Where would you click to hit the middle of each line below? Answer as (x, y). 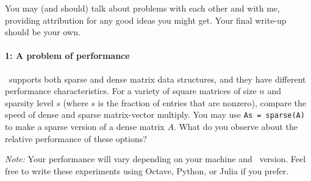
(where (76, 102)
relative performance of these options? (76, 138)
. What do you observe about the (236, 127)
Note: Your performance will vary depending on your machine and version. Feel (155, 159)
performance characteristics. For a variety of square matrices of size (131, 91)
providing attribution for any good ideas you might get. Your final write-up (146, 20)
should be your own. (43, 32)
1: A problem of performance (67, 56)
